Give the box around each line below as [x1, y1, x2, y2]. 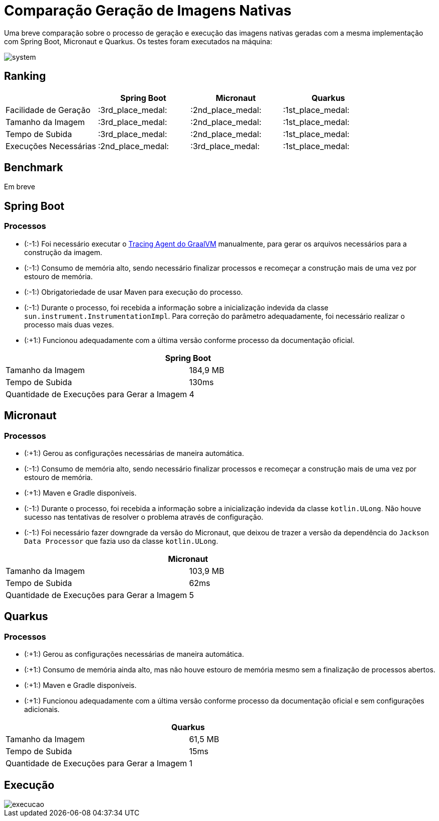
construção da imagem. [24, 248, 102, 257]
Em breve [4, 182, 35, 191]
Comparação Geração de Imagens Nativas [4, 2, 292, 19]
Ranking [4, 70, 46, 83]
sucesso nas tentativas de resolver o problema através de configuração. [24, 512, 264, 521]
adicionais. [24, 705, 60, 714]
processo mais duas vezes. [24, 320, 114, 329]
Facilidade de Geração [6, 104, 90, 115]
